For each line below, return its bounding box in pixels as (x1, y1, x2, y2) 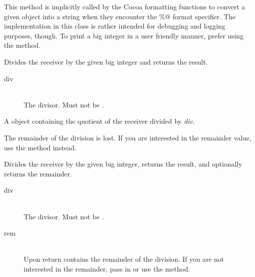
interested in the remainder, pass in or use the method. (24, 263, 190, 274)
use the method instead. (4, 142, 76, 152)
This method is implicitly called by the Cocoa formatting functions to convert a (4, 1, 245, 11)
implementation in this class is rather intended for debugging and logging (4, 21, 225, 31)
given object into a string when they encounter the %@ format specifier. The (4, 11, 236, 21)
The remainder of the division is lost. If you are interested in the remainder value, (4, 132, 252, 142)
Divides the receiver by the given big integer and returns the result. (4, 56, 208, 67)
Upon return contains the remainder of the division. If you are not (24, 254, 224, 264)
